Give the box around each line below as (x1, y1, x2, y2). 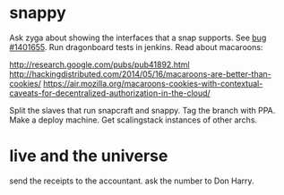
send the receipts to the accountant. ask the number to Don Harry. (9, 175, 254, 186)
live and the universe (9, 146, 168, 166)
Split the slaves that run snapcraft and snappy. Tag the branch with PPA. (9, 105, 276, 115)
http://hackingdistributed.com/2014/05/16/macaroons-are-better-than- (9, 68, 271, 79)
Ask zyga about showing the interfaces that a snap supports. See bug (9, 32, 267, 43)
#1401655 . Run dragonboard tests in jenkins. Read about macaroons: (9, 41, 263, 52)
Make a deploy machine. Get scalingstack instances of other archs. (9, 114, 258, 125)
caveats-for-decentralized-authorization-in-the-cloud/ (9, 88, 211, 98)
